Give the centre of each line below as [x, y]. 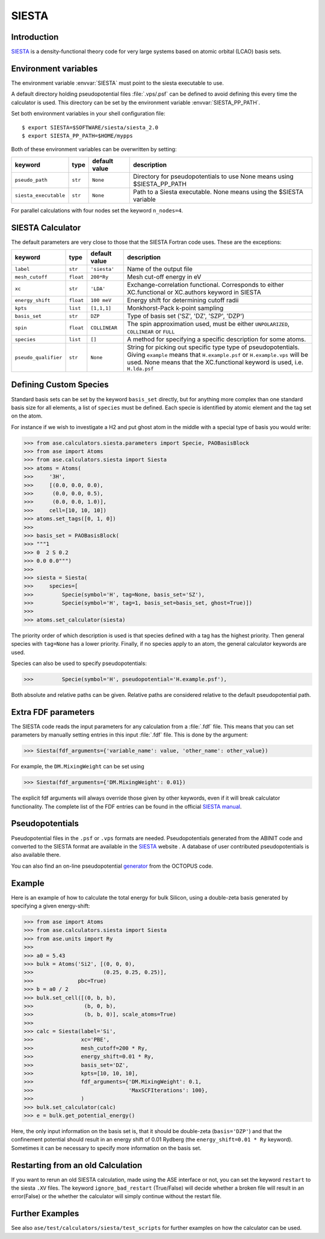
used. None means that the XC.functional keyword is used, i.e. [215, 362]
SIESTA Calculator [46, 228]
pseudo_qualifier [39, 357]
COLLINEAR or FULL [151, 331]
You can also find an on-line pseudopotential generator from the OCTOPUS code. [112, 866]
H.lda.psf [140, 369]
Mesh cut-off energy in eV [164, 277]
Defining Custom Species [60, 385]
